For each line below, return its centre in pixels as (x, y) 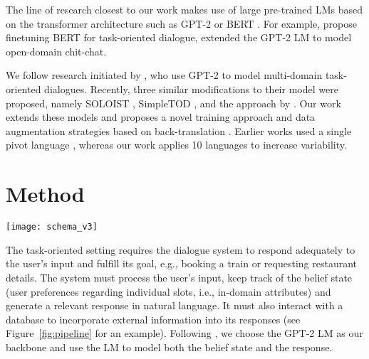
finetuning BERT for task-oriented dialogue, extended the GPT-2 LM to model (179, 37)
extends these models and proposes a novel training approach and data (161, 117)
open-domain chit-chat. (56, 51)
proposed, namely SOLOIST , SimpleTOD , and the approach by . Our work (173, 103)
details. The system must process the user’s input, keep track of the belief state (179, 277)
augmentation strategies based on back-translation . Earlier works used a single (179, 130)
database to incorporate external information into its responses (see (153, 319)
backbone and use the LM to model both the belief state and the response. (169, 347)
